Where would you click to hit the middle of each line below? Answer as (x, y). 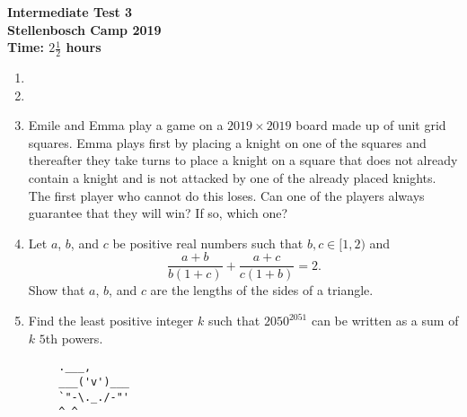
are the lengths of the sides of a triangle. (262, 290)
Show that (57, 290)
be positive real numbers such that (208, 243)
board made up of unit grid (371, 125)
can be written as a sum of (385, 321)
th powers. (74, 338)
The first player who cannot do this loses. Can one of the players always (226, 195)
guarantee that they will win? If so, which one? (158, 213)
